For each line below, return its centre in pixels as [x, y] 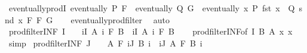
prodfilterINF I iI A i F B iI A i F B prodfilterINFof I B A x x [151, 31]
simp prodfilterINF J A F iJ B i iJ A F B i [105, 43]
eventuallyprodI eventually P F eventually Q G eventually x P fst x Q [152, 8]
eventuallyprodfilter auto [120, 19]
